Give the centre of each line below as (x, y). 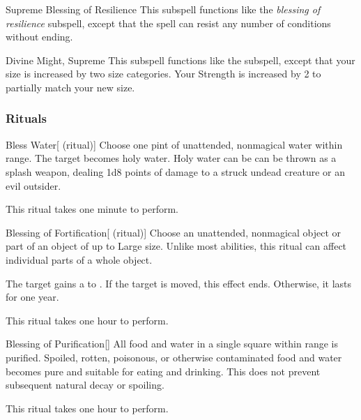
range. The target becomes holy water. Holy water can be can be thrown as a (171, 158)
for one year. (32, 297)
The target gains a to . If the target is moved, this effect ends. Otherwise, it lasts (179, 283)
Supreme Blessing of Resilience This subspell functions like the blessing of (163, 9)
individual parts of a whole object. (79, 259)
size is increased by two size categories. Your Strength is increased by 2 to (163, 74)
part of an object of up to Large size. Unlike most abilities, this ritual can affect (176, 246)
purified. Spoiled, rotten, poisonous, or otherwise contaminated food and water (174, 357)
